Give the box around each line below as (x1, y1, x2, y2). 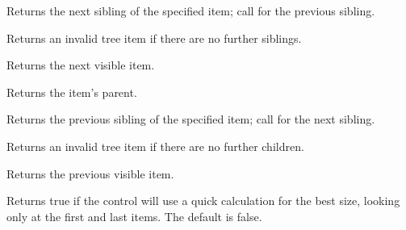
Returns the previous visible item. (6, 165, 174, 182)
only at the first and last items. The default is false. (6, 207, 262, 224)
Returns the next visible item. (6, 56, 155, 73)
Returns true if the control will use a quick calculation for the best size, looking (6, 192, 400, 209)
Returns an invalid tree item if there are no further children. (6, 137, 304, 154)
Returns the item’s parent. (6, 83, 137, 100)
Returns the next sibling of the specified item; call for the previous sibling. (6, 2, 375, 19)
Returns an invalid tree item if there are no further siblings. (6, 29, 302, 46)
